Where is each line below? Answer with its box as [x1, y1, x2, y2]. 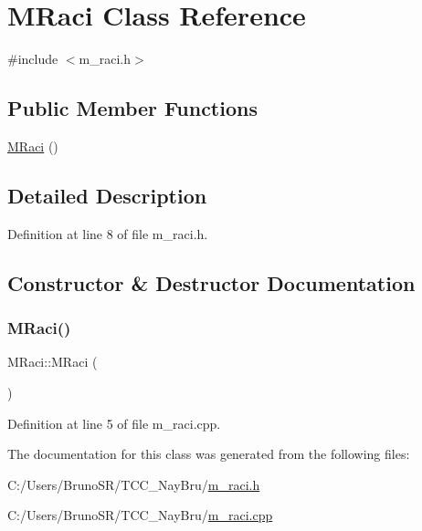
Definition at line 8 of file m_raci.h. [7, 224, 208, 243]
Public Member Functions [7, 94, 258, 122]
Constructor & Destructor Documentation [7, 268, 416, 297]
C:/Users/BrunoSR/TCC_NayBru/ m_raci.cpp [7, 505, 273, 525]
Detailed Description [7, 181, 207, 209]
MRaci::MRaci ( [7, 352, 98, 371]
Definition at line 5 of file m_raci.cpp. [7, 413, 221, 432]
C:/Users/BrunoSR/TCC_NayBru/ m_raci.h [7, 474, 260, 494]
